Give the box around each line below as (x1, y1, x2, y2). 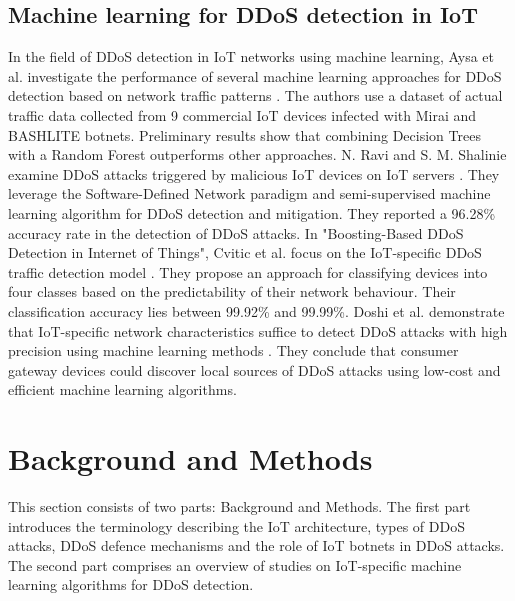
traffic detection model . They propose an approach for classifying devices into (8, 261, 488, 282)
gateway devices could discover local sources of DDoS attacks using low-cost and (8, 359, 501, 380)
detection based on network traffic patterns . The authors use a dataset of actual (8, 85, 503, 106)
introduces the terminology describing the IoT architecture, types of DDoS (8, 515, 465, 536)
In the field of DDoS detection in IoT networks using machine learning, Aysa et (8, 46, 495, 67)
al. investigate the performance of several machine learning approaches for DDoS (8, 65, 502, 86)
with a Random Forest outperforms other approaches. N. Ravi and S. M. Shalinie (8, 144, 507, 165)
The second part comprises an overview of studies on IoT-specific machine (8, 554, 462, 575)
